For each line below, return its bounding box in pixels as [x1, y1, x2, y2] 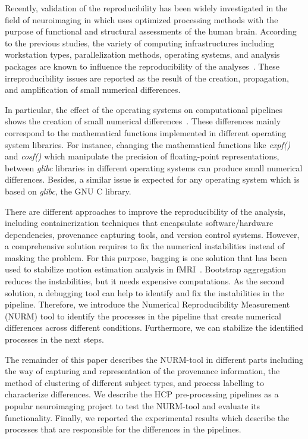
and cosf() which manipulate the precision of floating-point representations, [5, 150, 279, 162]
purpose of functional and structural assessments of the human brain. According [5, 25, 297, 37]
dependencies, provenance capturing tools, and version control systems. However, [5, 228, 300, 240]
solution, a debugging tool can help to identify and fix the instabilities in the [5, 286, 284, 299]
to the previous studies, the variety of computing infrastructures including [5, 36, 275, 49]
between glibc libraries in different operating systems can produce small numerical [5, 161, 303, 174]
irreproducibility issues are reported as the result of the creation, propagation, [5, 71, 289, 84]
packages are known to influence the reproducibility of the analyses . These [5, 59, 280, 72]
